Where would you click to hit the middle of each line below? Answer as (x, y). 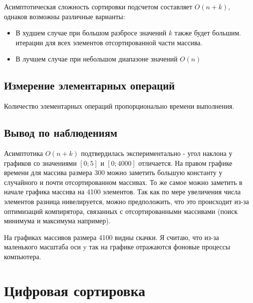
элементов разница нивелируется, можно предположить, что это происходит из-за (126, 201)
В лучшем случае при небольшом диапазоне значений (96, 59)
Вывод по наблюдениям (61, 133)
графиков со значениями (40, 163)
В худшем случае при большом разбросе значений (91, 33)
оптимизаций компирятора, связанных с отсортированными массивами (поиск (121, 211)
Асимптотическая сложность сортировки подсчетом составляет (98, 6)
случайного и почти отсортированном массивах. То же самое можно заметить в (123, 182)
